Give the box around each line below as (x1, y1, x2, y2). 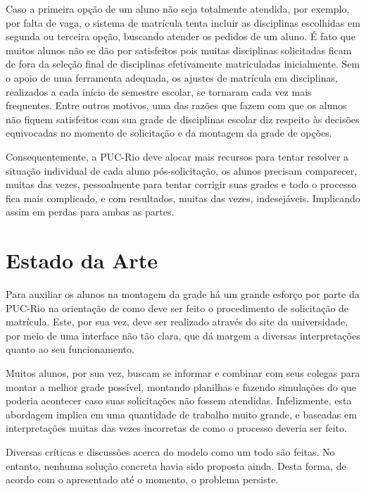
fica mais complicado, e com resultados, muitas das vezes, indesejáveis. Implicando (6, 190, 360, 205)
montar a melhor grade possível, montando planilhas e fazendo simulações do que (6, 379, 356, 394)
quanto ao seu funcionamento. (6, 342, 134, 356)
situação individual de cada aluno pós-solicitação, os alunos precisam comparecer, (6, 163, 358, 178)
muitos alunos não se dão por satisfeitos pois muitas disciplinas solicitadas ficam (6, 42, 352, 57)
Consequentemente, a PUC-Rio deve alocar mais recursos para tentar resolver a (6, 149, 349, 163)
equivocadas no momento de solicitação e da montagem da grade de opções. (6, 125, 332, 140)
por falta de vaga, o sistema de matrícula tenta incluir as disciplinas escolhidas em (6, 15, 360, 30)
